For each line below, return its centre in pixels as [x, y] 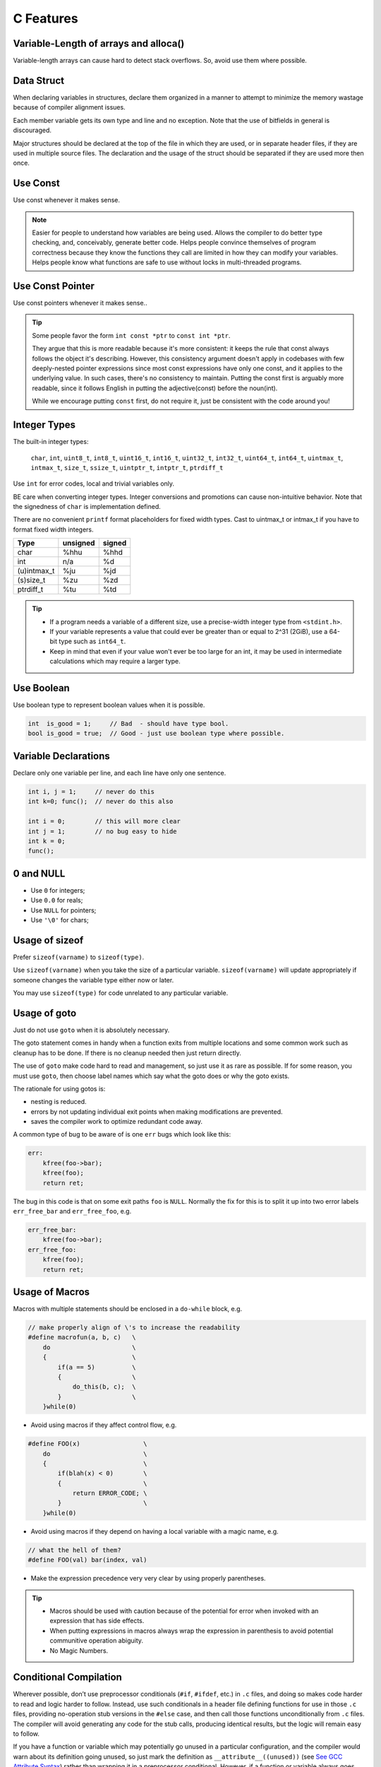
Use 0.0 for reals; [57, 900]
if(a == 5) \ [97, 1367]
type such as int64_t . [92, 641]
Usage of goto [45, 1013]
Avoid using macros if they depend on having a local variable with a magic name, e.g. [155, 1531]
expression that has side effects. [97, 1621]
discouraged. [32, 130]
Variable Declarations [62, 756]
